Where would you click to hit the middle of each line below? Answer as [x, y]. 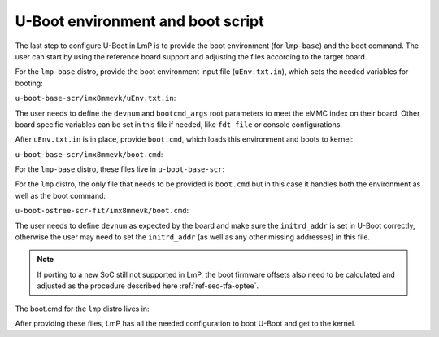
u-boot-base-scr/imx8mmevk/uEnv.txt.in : [96, 98]
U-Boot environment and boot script [139, 21]
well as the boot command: [60, 195]
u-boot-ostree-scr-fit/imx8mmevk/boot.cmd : [102, 211]
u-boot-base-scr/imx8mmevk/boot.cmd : [89, 154]
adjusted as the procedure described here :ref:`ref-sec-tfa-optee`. [148, 286]
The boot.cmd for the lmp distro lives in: [82, 309]
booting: [29, 83]
